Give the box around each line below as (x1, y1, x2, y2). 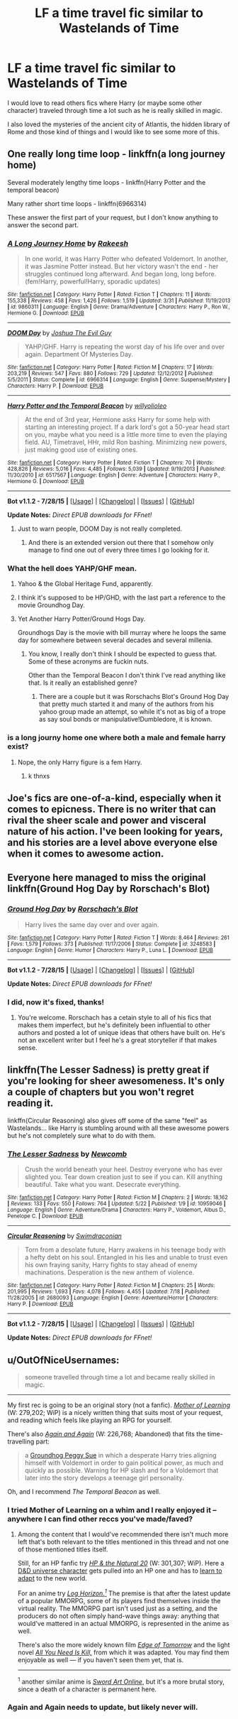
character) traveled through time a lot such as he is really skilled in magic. (7, 106, 222, 114)
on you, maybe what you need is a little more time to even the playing (24, 430, 227, 439)
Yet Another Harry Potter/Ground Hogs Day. (17, 614, 146, 623)
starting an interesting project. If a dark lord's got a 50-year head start (24, 423, 230, 431)
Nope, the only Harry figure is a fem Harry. (17, 758, 143, 766)
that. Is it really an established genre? (28, 678, 137, 687)
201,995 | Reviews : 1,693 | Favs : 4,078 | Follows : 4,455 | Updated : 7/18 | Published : (7, 1288, 211, 1296)
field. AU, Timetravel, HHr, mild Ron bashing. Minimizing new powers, (24, 438, 227, 447)
